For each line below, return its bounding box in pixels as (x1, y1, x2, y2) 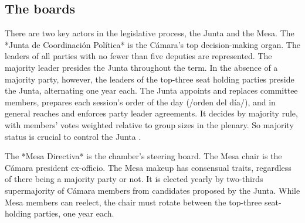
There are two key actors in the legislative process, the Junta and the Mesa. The (5, 27, 294, 39)
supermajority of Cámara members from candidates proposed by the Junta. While (5, 184, 300, 196)
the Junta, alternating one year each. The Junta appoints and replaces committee (5, 84, 298, 97)
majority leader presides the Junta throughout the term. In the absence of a (5, 61, 278, 73)
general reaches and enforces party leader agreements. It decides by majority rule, (5, 107, 298, 119)
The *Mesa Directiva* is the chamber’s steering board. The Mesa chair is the (5, 150, 282, 162)
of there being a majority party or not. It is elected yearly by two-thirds (5, 173, 263, 185)
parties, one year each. (33, 207, 114, 219)
